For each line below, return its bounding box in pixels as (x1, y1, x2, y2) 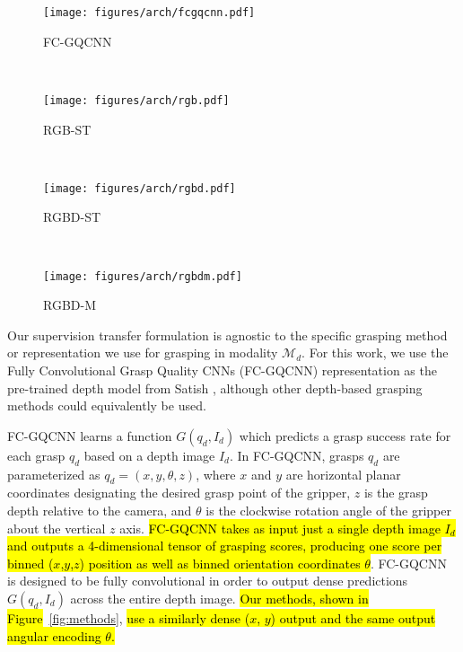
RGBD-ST (43, 207, 101, 226)
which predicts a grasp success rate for (239, 426, 451, 445)
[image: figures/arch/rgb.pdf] (43, 93, 230, 107)
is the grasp (363, 483, 428, 502)
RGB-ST (43, 119, 92, 138)
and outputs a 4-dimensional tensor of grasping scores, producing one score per (7, 536, 442, 555)
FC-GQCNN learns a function (7, 426, 172, 445)
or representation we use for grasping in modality (7, 343, 278, 362)
